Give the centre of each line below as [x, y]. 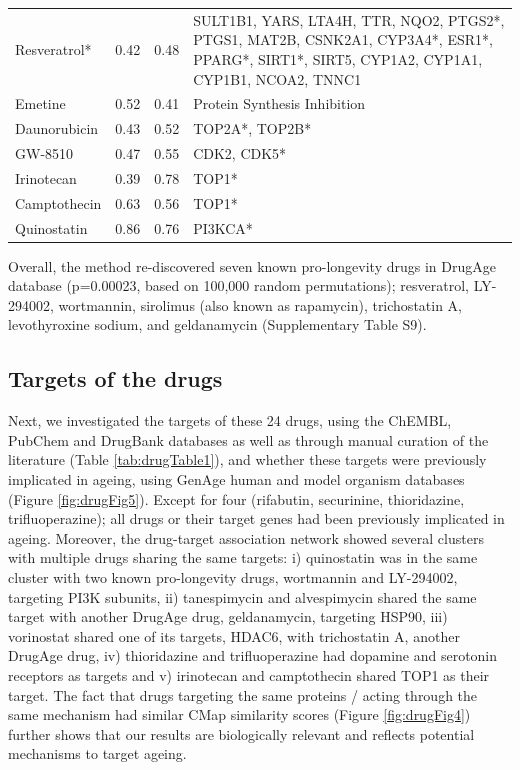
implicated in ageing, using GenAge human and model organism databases [236, 479]
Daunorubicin [57, 128]
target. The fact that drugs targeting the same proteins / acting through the [243, 694]
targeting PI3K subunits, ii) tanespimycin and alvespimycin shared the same [242, 596]
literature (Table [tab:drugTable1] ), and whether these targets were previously [247, 459]
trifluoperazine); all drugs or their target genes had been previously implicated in [256, 518]
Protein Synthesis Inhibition [279, 103]
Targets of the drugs [115, 378]
